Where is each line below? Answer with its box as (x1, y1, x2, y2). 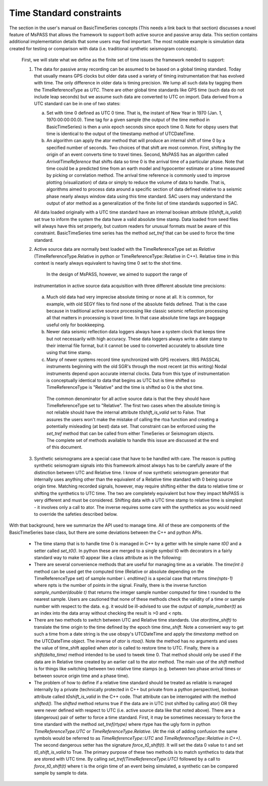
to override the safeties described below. (34, 511, 118, 517)
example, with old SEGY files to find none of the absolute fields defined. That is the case (46, 301, 227, 307)
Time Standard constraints (9, 7, 122, 18)
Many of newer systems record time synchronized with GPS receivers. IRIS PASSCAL (46, 357, 220, 362)
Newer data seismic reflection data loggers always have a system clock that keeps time (46, 329, 226, 335)
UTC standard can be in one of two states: (34, 101, 121, 107)
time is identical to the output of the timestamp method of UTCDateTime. (46, 131, 195, 137)
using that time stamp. (46, 350, 92, 356)
